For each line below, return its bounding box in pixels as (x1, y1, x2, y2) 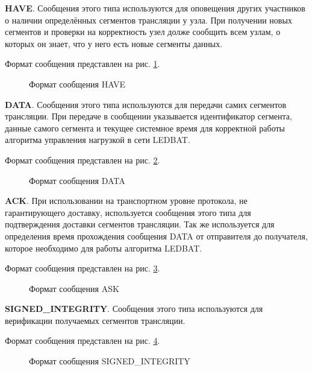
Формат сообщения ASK (29, 282, 119, 294)
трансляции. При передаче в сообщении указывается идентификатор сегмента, (5, 110, 292, 122)
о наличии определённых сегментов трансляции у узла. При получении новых (5, 13, 292, 26)
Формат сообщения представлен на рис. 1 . (5, 57, 160, 70)
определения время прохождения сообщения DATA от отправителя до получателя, (5, 229, 308, 242)
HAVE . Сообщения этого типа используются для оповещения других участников (5, 2, 305, 14)
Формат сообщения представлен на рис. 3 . (5, 262, 160, 274)
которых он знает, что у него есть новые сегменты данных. (5, 37, 223, 49)
